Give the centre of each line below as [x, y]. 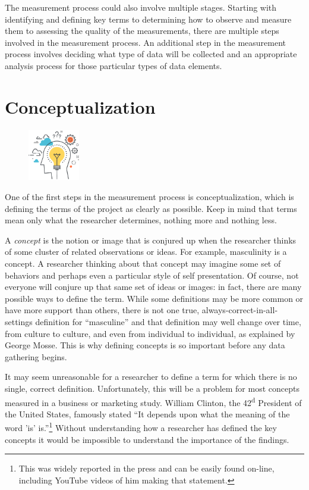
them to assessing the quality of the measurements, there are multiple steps [142, 31]
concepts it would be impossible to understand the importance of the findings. [147, 439]
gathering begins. [36, 356]
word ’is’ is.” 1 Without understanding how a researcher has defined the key [141, 427]
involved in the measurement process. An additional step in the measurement [145, 42]
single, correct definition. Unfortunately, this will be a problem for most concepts [152, 388]
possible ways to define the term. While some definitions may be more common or [154, 298]
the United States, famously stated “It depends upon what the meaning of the [147, 413]
